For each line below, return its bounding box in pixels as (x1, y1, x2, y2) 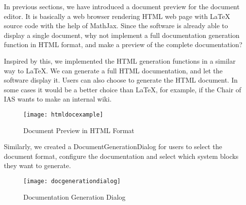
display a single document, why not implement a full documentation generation (4, 30, 240, 40)
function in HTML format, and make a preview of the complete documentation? (4, 39, 243, 50)
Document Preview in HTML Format (23, 125, 134, 135)
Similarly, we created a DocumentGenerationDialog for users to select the (4, 141, 222, 152)
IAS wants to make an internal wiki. (4, 94, 112, 104)
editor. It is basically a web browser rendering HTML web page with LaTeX (4, 11, 230, 21)
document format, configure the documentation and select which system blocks (4, 151, 239, 161)
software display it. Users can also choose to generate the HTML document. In (4, 75, 238, 85)
